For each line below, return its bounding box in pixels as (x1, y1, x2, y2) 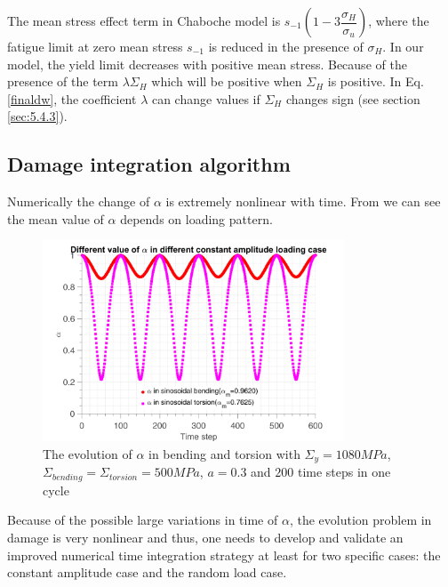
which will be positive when (151, 72, 302, 91)
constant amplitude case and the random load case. (7, 563, 287, 582)
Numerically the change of (7, 192, 150, 211)
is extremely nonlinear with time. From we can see (165, 192, 441, 211)
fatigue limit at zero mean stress (7, 37, 183, 55)
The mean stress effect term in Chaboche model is (7, 12, 281, 29)
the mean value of (7, 209, 104, 228)
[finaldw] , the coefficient (7, 89, 137, 108)
